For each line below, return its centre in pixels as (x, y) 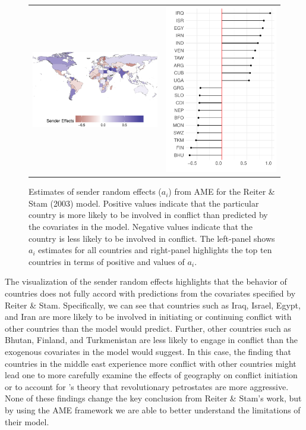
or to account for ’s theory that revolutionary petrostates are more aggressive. (147, 386)
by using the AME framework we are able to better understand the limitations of (153, 409)
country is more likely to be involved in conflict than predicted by (148, 215)
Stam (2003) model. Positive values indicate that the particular (144, 203)
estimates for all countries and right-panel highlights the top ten (155, 250)
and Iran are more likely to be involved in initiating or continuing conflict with (148, 317)
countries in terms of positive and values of (107, 261)
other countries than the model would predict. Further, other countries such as (148, 328)
